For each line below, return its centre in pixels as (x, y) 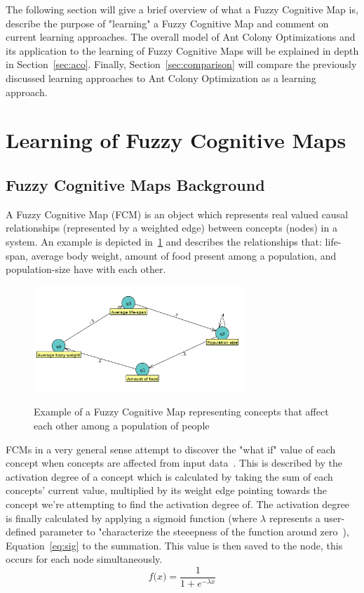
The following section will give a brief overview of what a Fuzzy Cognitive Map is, (182, 9)
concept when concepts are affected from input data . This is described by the (174, 463)
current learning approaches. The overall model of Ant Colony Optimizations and (181, 37)
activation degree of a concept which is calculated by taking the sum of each (169, 476)
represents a (295, 518)
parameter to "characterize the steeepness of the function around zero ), (194, 532)
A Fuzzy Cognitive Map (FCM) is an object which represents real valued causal (177, 214)
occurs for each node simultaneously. (84, 559)
